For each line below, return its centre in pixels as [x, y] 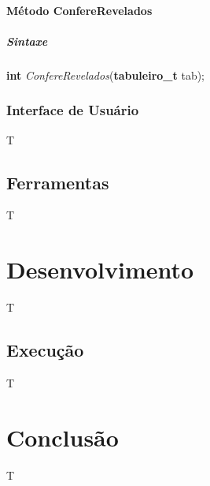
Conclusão [63, 437]
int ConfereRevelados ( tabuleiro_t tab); [106, 75]
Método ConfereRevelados [79, 10]
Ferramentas [58, 182]
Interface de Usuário [73, 110]
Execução [45, 350]
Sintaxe [27, 41]
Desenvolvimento [100, 269]
